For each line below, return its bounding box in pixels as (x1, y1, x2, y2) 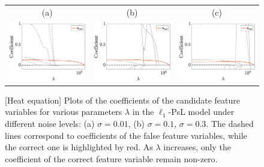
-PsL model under (168, 105, 235, 118)
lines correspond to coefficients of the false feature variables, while (5, 129, 247, 141)
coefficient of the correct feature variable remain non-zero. (5, 152, 218, 165)
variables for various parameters (5, 105, 122, 118)
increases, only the (163, 141, 231, 153)
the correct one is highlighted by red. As (5, 141, 153, 153)
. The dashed (206, 117, 254, 130)
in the (132, 105, 154, 118)
